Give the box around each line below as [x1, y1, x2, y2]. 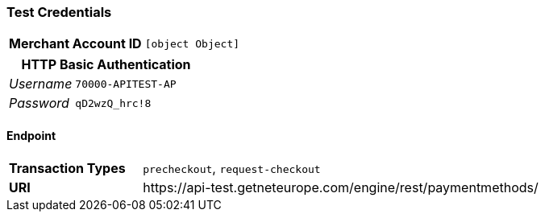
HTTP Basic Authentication [21, 56, 191, 73]
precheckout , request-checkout [143, 159, 321, 176]
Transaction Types [9, 159, 126, 176]
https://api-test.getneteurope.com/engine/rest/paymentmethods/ [143, 179, 539, 195]
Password [9, 95, 69, 112]
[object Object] [144, 37, 240, 50]
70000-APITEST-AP [75, 77, 177, 90]
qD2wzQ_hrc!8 [75, 97, 152, 109]
